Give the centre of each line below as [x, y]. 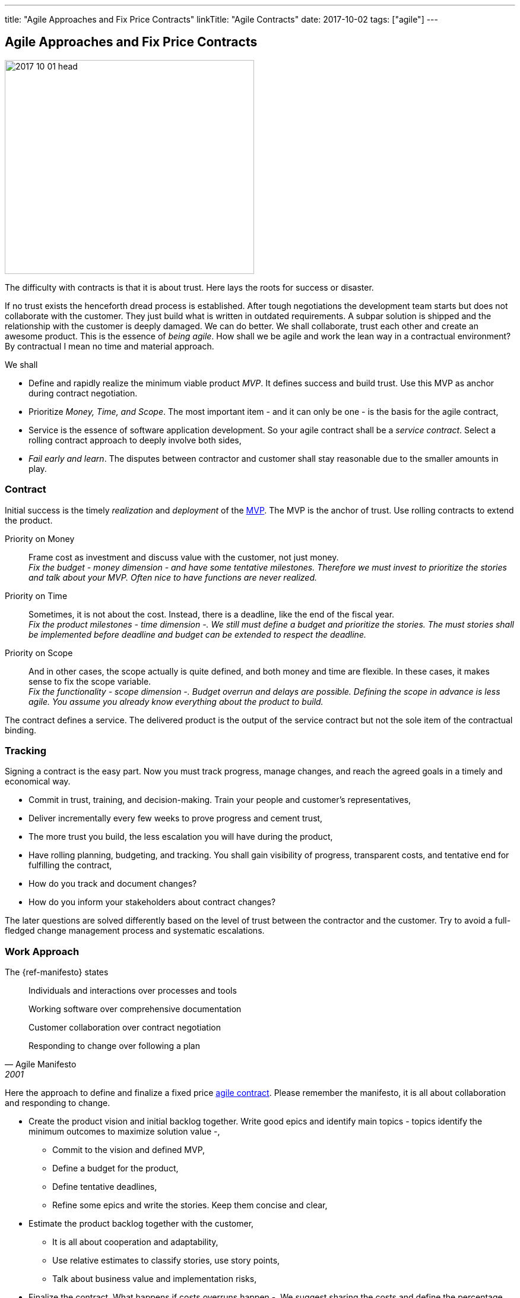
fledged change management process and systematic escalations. [135, 931]
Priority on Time [36, 596]
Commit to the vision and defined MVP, [129, 1150]
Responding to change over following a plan [114, 1046]
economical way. [38, 782]
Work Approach [42, 951]
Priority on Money [40, 538]
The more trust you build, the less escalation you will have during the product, [181, 837]
